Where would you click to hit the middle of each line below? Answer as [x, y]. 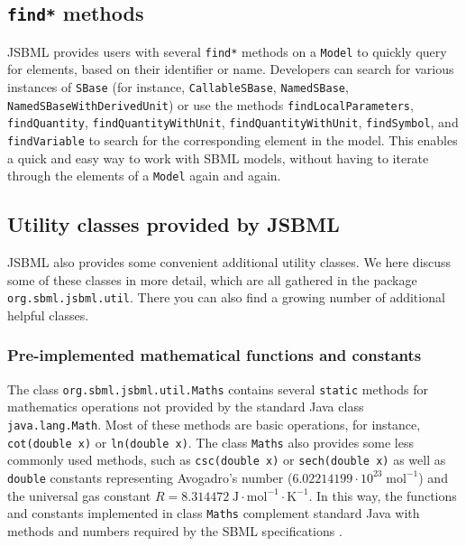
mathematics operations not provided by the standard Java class [186, 407]
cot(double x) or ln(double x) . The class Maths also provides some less [211, 442]
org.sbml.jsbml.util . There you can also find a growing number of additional [226, 297]
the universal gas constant [79, 495]
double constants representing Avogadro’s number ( [150, 477]
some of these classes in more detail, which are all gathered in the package [212, 279]
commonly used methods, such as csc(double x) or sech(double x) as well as [227, 460]
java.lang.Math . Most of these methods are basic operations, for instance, [214, 425]
